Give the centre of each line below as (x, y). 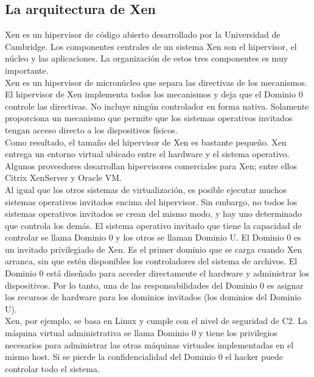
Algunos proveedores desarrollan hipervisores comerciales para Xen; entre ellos (151, 165)
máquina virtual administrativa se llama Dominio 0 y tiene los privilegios (141, 333)
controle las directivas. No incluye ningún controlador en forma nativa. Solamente (157, 106)
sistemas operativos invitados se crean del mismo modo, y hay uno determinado (153, 213)
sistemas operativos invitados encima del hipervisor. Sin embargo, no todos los (151, 201)
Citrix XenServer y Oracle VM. (63, 178)
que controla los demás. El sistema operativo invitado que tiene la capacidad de (153, 225)
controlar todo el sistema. (52, 368)
